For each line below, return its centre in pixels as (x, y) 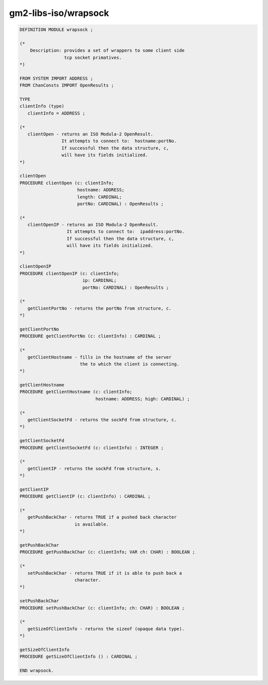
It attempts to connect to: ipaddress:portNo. (126, 232)
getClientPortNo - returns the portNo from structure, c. (100, 308)
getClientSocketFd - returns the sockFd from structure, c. (102, 420)
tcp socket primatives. (93, 57)
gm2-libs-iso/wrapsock (59, 13)
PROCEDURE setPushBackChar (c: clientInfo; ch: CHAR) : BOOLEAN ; (102, 608)
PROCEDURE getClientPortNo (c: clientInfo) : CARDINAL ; (90, 336)
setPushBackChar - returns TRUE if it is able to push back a (105, 573)
